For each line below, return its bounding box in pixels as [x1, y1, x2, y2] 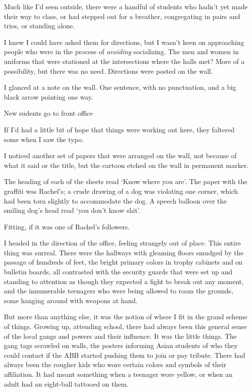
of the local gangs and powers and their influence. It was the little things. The [4, 330, 237, 341]
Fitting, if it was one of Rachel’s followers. [4, 221, 130, 231]
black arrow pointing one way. [4, 91, 93, 102]
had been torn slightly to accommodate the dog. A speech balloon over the [4, 195, 227, 206]
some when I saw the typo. [4, 134, 84, 144]
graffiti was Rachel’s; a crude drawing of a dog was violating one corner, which [4, 186, 238, 196]
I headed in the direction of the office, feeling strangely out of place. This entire [4, 238, 241, 248]
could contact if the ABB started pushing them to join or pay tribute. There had [4, 350, 246, 360]
